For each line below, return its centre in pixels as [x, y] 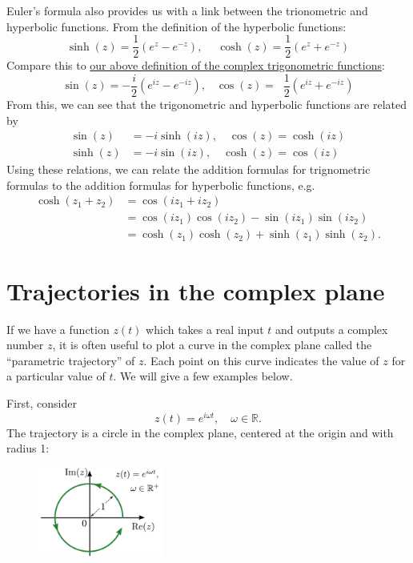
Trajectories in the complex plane [196, 290]
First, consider [42, 402]
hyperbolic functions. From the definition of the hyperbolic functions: [176, 26]
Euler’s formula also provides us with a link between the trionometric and [187, 10]
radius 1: [28, 448]
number [25, 345]
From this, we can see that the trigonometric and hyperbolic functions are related [206, 104]
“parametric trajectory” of [71, 360]
